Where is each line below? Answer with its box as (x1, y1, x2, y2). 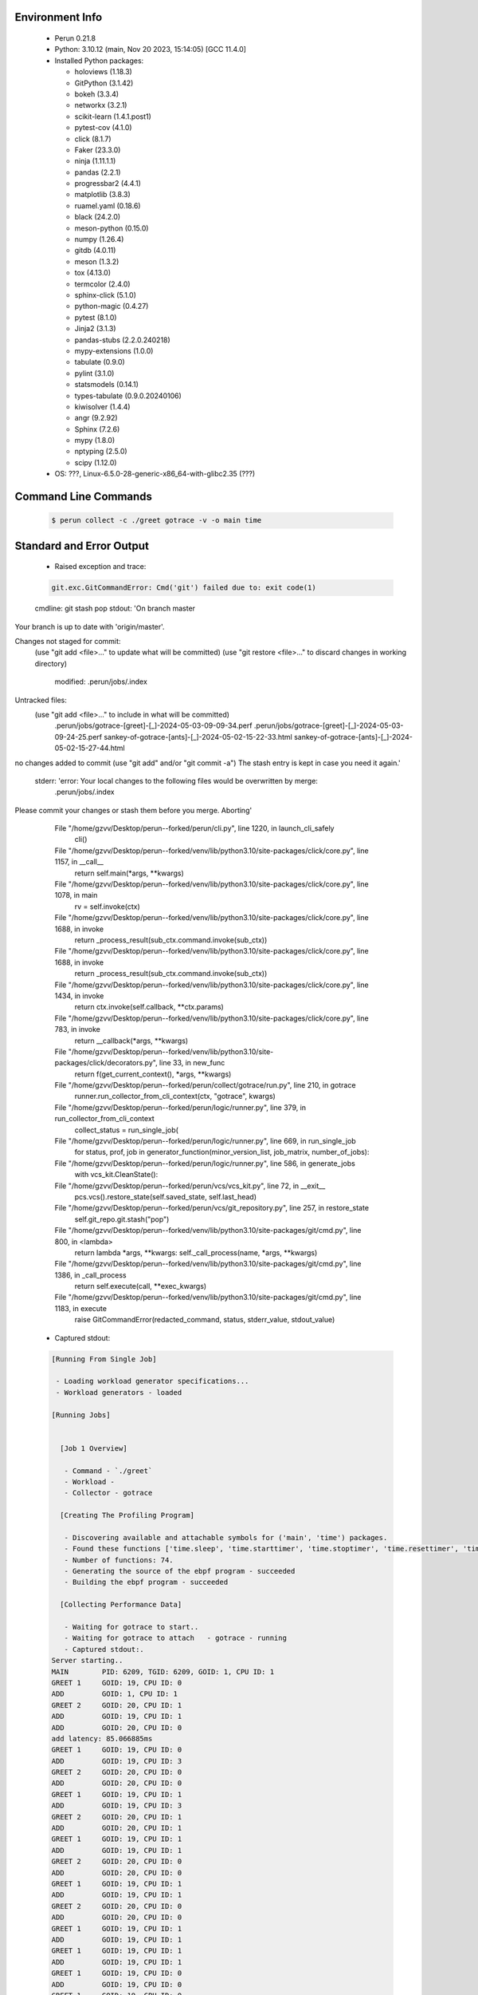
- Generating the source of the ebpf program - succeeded (64, 1566, 296, 1576)
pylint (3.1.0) (74, 368, 115, 378)
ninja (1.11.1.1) (74, 156, 116, 166)
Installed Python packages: (54, 56, 144, 65)
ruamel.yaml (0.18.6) (74, 200, 141, 211)
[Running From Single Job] (51, 1354, 157, 1364)
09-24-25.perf (54, 732, 103, 741)
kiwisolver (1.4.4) (74, 401, 131, 411)
